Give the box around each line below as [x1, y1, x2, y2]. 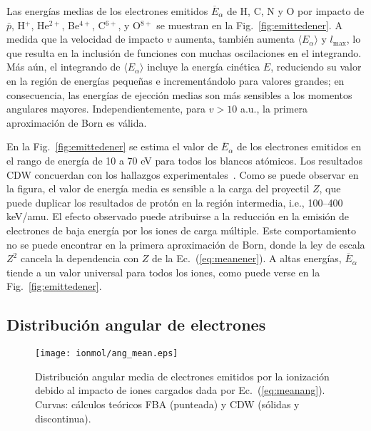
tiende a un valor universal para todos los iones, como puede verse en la [6, 264, 320, 279]
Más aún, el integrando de [6, 59, 121, 74]
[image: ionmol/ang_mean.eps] [35, 348, 178, 359]
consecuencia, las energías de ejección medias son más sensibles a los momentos [6, 87, 352, 102]
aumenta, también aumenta [175, 31, 295, 46]
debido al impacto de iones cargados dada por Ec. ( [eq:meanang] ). [35, 383, 325, 398]
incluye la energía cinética [147, 59, 260, 74]
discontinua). [35, 410, 91, 425]
